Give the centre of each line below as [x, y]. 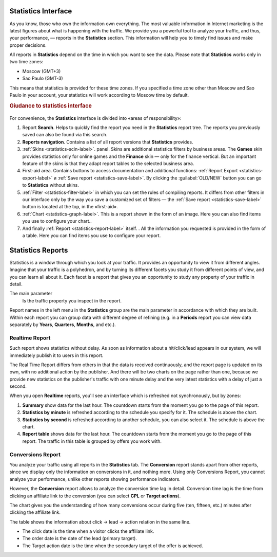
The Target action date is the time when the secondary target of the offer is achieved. [113, 546]
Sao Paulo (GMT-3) [43, 78]
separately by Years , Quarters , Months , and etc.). [63, 325]
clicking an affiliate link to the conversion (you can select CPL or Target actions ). [95, 496]
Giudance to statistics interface [51, 105]
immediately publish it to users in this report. [56, 355]
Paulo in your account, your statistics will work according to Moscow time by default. [99, 95]
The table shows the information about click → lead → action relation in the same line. [100, 522]
